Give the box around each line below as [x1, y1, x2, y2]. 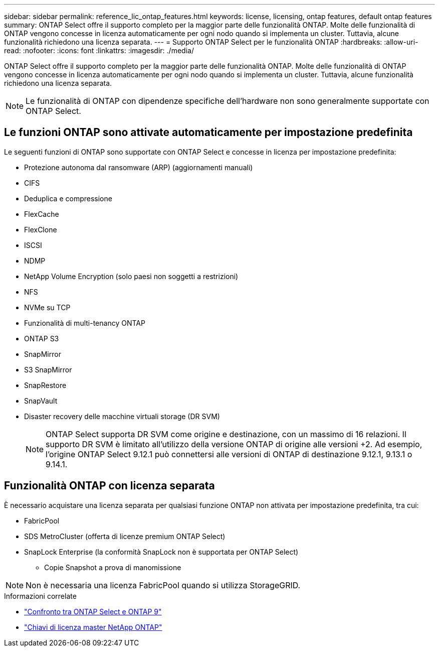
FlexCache [24, 209, 59, 218]
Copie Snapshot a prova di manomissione [44, 563, 181, 572]
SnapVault [24, 396, 58, 405]
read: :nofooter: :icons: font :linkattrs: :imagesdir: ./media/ [4, 46, 194, 55]
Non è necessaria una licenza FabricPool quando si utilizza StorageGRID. [26, 580, 301, 590]
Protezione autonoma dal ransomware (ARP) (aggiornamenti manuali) [24, 163, 253, 172]
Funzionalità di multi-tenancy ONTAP [24, 318, 145, 327]
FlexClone [24, 225, 57, 234]
